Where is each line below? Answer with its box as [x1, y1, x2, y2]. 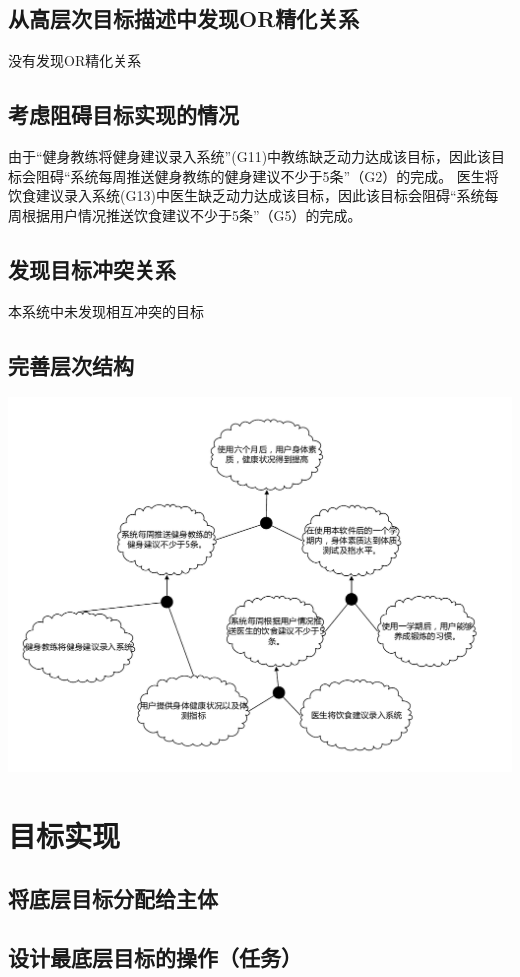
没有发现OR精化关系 [8, 50, 142, 71]
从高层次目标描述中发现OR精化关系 [8, 3, 360, 34]
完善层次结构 [8, 349, 134, 380]
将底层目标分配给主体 [8, 883, 218, 914]
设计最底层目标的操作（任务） [8, 942, 302, 973]
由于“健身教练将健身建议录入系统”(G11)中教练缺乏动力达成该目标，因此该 [8, 146, 492, 166]
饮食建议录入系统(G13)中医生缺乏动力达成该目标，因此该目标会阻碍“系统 [8, 185, 485, 206]
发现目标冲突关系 [8, 253, 176, 284]
